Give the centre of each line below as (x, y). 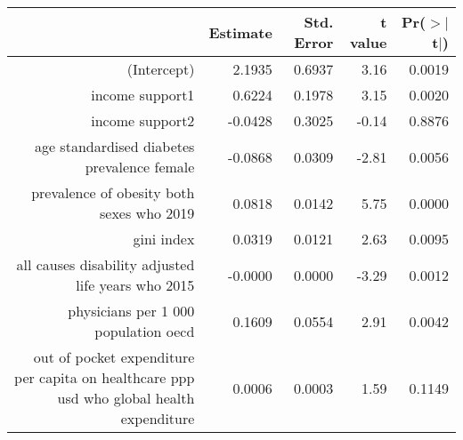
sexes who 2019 (147, 213)
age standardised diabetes (114, 146)
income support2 (143, 120)
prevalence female (140, 167)
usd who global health (126, 398)
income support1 (143, 95)
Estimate (240, 32)
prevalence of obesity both (113, 192)
